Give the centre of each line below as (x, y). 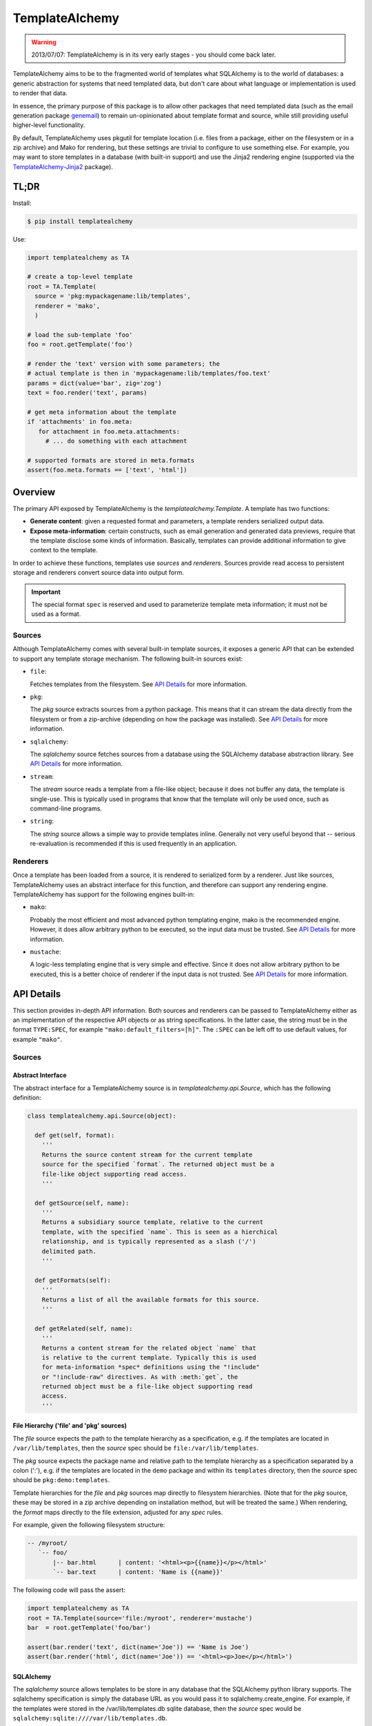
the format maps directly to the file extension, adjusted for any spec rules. (118, 1512)
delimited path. (69, 1251)
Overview (34, 492)
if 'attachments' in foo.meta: (80, 422)
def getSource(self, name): (82, 1203)
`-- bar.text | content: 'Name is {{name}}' (138, 1572)
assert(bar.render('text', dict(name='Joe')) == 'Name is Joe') (138, 1647)
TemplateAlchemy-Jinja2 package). (63, 166)
